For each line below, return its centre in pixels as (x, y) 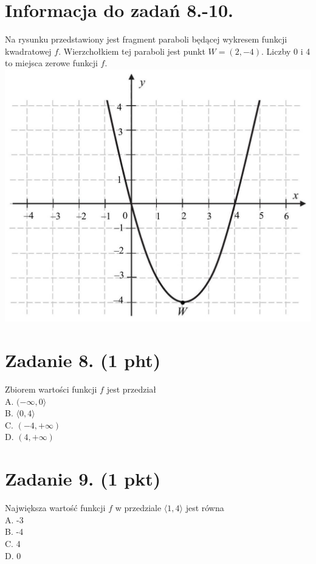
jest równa (205, 508)
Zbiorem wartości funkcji (51, 389)
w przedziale (138, 508)
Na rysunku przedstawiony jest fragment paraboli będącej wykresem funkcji (146, 39)
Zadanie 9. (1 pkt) (83, 479)
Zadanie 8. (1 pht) (83, 360)
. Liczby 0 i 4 (286, 51)
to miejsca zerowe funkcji (51, 63)
